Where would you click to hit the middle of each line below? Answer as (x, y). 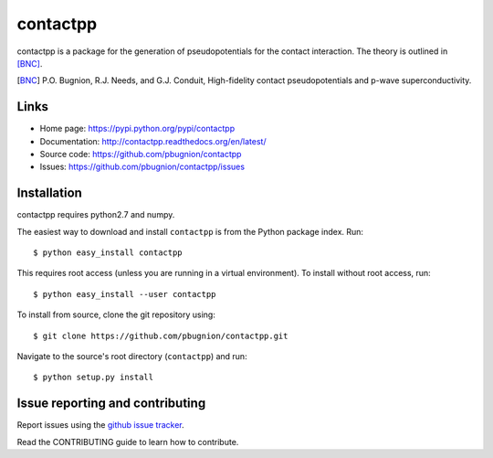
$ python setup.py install (94, 378)
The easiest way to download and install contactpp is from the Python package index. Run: (190, 231)
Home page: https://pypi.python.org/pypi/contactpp (137, 129)
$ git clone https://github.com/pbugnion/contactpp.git (161, 336)
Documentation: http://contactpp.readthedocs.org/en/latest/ (153, 141)
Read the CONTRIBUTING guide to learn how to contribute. (128, 442)
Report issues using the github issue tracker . (100, 425)
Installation (49, 193)
